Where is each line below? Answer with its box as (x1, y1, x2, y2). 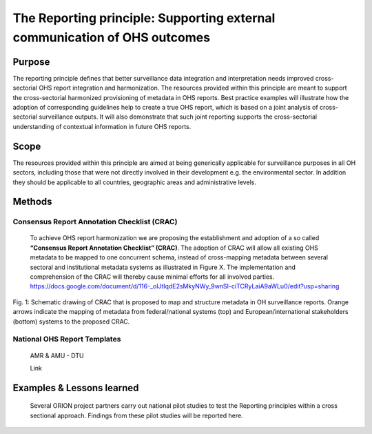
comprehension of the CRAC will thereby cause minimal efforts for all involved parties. (30, 273, 275, 281)
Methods (12, 196, 52, 208)
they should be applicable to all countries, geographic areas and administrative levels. (12, 178, 256, 186)
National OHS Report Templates (12, 335, 121, 344)
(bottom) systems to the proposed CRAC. (12, 317, 130, 326)
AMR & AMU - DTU (30, 351, 84, 359)
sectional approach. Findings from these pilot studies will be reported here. (30, 411, 244, 420)
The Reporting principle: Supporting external (12, 10, 276, 26)
